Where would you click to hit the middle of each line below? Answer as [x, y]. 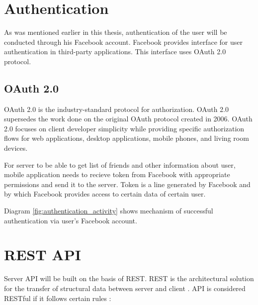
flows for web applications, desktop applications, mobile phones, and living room [127, 138]
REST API [43, 254]
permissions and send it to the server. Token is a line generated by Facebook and [127, 184]
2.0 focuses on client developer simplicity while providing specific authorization [124, 128]
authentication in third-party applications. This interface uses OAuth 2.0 [115, 51]
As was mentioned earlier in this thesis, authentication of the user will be [116, 32]
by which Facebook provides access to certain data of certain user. [105, 194]
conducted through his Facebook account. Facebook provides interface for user [123, 42]
